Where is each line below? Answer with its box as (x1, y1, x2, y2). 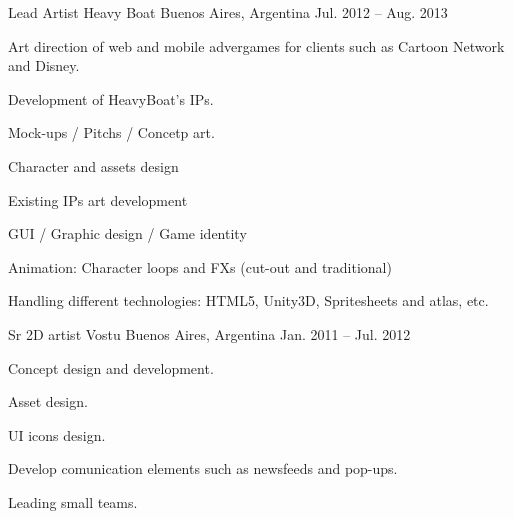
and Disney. (8, 55, 80, 76)
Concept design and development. (8, 357, 214, 378)
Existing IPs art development (8, 189, 188, 210)
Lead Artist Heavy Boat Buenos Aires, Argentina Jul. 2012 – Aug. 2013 (8, 2, 448, 22)
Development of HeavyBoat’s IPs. (8, 88, 214, 109)
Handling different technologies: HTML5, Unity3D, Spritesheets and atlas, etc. (8, 290, 489, 311)
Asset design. (8, 391, 88, 412)
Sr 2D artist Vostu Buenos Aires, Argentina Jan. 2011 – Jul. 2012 (8, 323, 411, 344)
